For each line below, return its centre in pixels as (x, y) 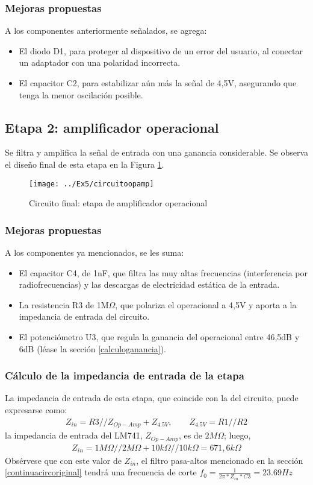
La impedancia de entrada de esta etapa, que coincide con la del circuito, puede (152, 398)
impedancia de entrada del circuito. (84, 316)
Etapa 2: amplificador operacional (112, 127)
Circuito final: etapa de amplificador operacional (118, 203)
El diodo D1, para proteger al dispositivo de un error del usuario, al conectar (161, 50)
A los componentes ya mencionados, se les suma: (95, 252)
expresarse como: (36, 410)
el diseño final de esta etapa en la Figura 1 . (85, 164)
